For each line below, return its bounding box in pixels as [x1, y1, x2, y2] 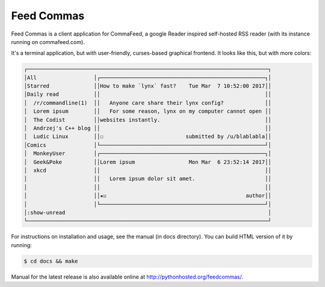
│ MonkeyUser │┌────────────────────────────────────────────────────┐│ [23, 150, 272, 157]
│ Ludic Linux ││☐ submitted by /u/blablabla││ [23, 133, 272, 140]
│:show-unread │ [23, 209, 272, 216]
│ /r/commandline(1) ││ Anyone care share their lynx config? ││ [23, 99, 272, 106]
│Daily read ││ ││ [23, 91, 272, 98]
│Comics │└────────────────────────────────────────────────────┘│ [23, 142, 272, 148]
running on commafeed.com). [11, 38, 85, 45]
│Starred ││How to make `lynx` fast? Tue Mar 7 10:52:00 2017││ [23, 83, 272, 90]
